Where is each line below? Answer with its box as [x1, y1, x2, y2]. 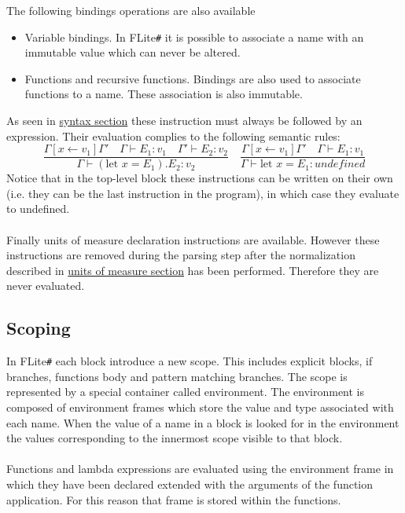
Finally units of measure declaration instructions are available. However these [6, 231, 380, 247]
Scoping [6, 316, 71, 340]
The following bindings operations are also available [6, 2, 256, 18]
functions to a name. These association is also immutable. [24, 86, 303, 102]
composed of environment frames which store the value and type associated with [6, 399, 394, 416]
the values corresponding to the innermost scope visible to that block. [6, 430, 343, 446]
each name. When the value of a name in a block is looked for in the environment [6, 414, 399, 431]
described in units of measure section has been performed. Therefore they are [6, 262, 379, 278]
